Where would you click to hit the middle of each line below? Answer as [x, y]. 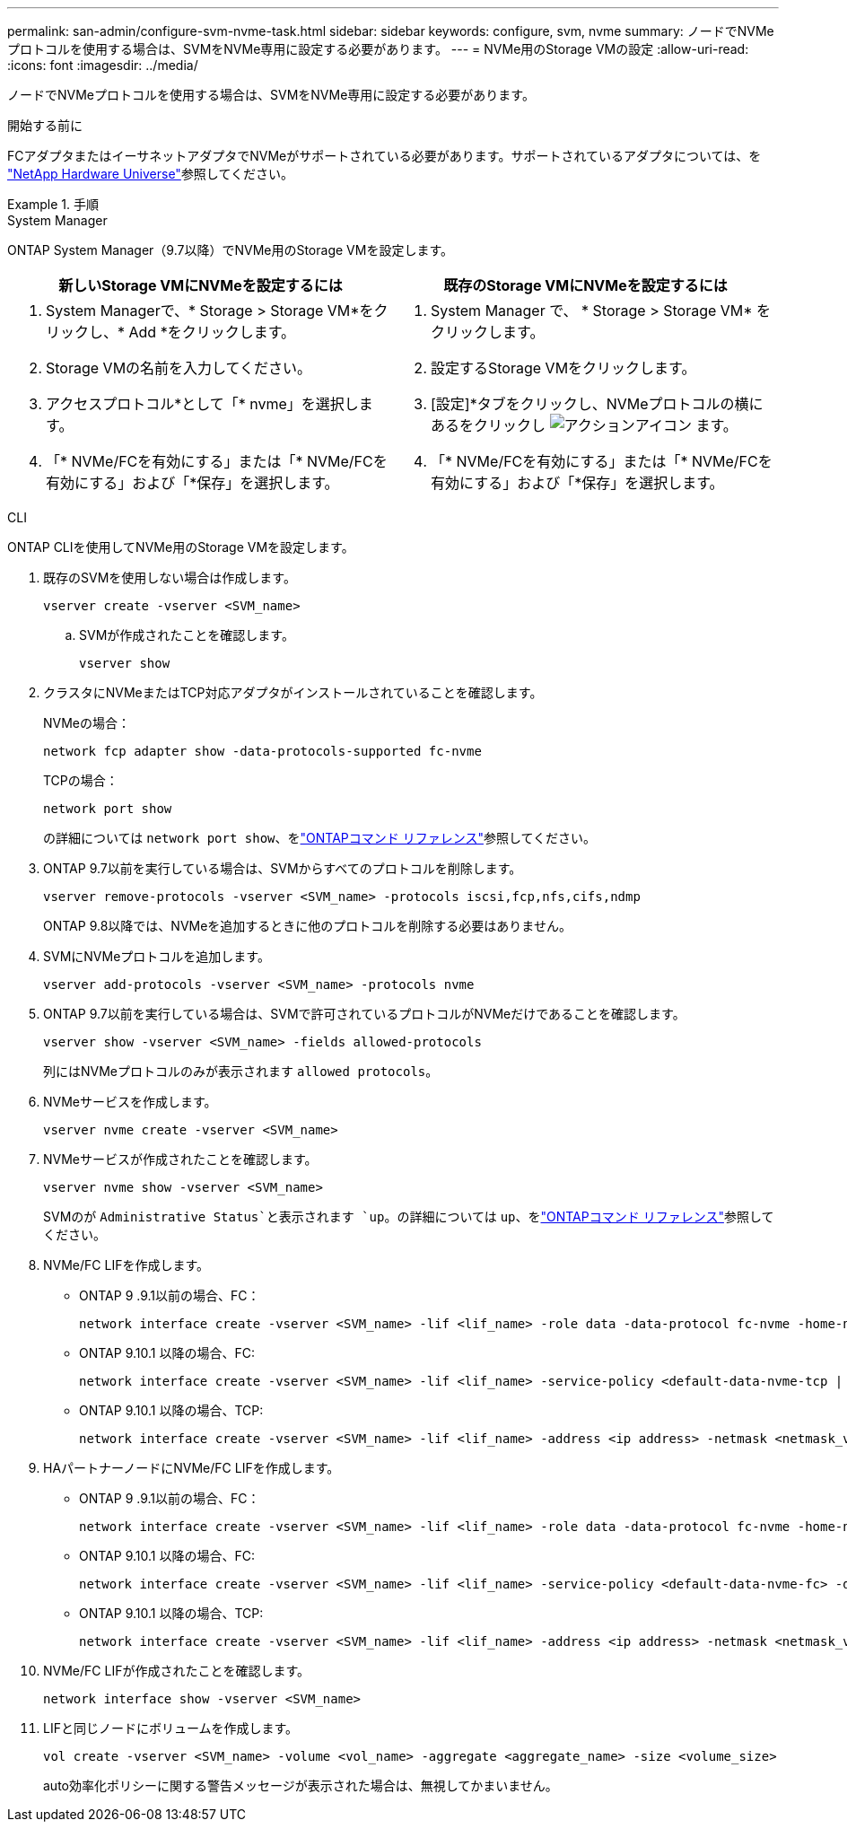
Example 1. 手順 [53, 204]
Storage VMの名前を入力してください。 [179, 368]
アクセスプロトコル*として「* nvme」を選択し [202, 404]
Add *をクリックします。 [212, 332]
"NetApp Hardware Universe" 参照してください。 [151, 174]
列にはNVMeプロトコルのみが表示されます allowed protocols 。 [241, 1071]
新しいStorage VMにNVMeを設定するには [201, 285]
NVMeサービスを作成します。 [130, 1102]
